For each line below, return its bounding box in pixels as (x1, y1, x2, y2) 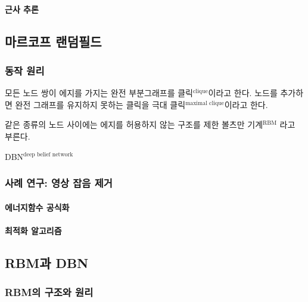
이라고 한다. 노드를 (208, 87, 278, 99)
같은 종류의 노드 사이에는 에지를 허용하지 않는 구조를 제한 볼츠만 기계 (5, 118, 263, 131)
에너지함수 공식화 (5, 201, 70, 213)
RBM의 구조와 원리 (5, 285, 94, 300)
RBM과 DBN (5, 253, 89, 272)
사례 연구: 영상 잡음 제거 (5, 175, 113, 190)
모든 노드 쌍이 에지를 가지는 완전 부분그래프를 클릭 (5, 87, 193, 99)
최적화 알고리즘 (5, 224, 62, 236)
